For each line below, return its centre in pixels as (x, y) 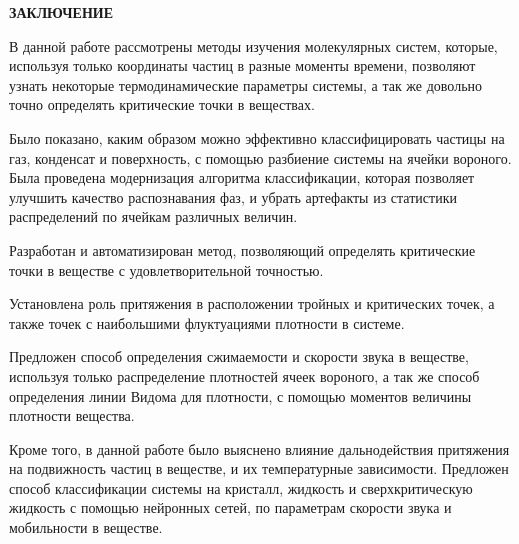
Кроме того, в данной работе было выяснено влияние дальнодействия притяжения (259, 448)
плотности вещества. (72, 415)
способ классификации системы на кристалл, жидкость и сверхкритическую (241, 487)
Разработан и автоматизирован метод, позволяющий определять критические (242, 249)
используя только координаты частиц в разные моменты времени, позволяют (242, 65)
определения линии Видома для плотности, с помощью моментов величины (240, 395)
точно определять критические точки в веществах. (162, 104)
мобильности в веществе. (86, 527)
